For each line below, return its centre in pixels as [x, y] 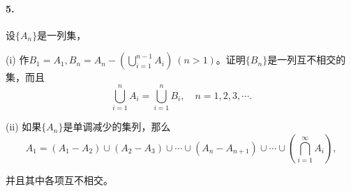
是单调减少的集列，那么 [117, 127]
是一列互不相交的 [307, 60]
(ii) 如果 [24, 127]
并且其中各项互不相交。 [59, 179]
